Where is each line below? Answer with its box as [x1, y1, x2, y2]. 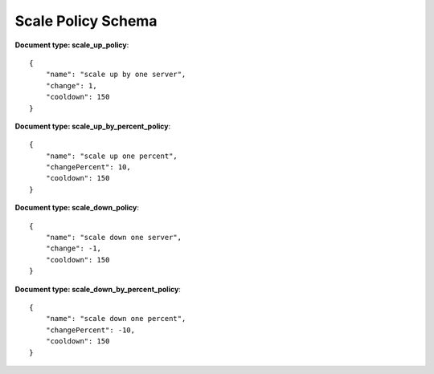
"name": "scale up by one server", [45, 70, 186, 79]
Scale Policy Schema [14, 12, 158, 30]
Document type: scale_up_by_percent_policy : [14, 121, 171, 131]
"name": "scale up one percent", [45, 151, 178, 161]
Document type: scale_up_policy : [14, 40, 129, 50]
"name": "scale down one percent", [45, 314, 186, 323]
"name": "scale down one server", [45, 233, 182, 242]
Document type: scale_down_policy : [14, 203, 140, 213]
